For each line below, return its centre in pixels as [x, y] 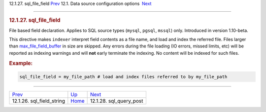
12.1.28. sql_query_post [116, 101]
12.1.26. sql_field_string [39, 101]
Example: [21, 63]
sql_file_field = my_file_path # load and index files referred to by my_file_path [123, 77]
